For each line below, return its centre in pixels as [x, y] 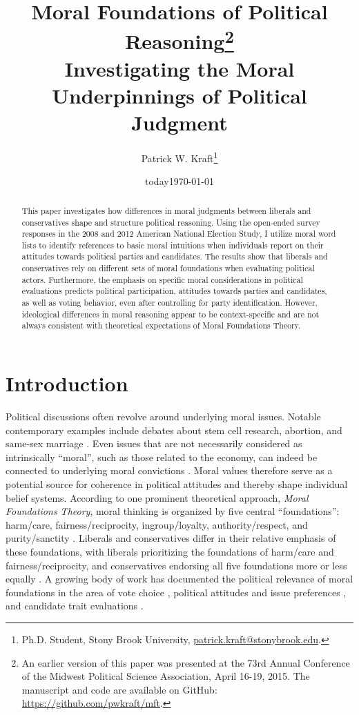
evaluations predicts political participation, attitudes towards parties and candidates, [174, 291]
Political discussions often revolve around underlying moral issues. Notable [163, 416]
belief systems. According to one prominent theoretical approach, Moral [157, 497]
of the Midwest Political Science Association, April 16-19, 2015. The [166, 676]
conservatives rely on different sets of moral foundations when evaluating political [168, 268]
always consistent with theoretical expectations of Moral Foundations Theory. [161, 325]
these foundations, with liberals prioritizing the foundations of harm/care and [170, 551]
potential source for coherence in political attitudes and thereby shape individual [177, 483]
